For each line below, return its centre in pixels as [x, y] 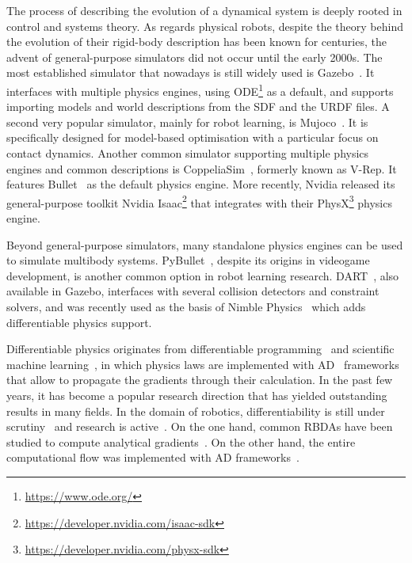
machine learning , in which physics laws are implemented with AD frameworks [203, 364]
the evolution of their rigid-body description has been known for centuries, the [196, 42]
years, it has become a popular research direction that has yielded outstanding [197, 395]
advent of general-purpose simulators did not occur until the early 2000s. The [195, 57]
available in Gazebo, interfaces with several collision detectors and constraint [193, 291]
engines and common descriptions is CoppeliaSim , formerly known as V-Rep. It [202, 168]
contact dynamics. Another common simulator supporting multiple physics [188, 153]
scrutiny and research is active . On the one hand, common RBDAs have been [200, 426]
